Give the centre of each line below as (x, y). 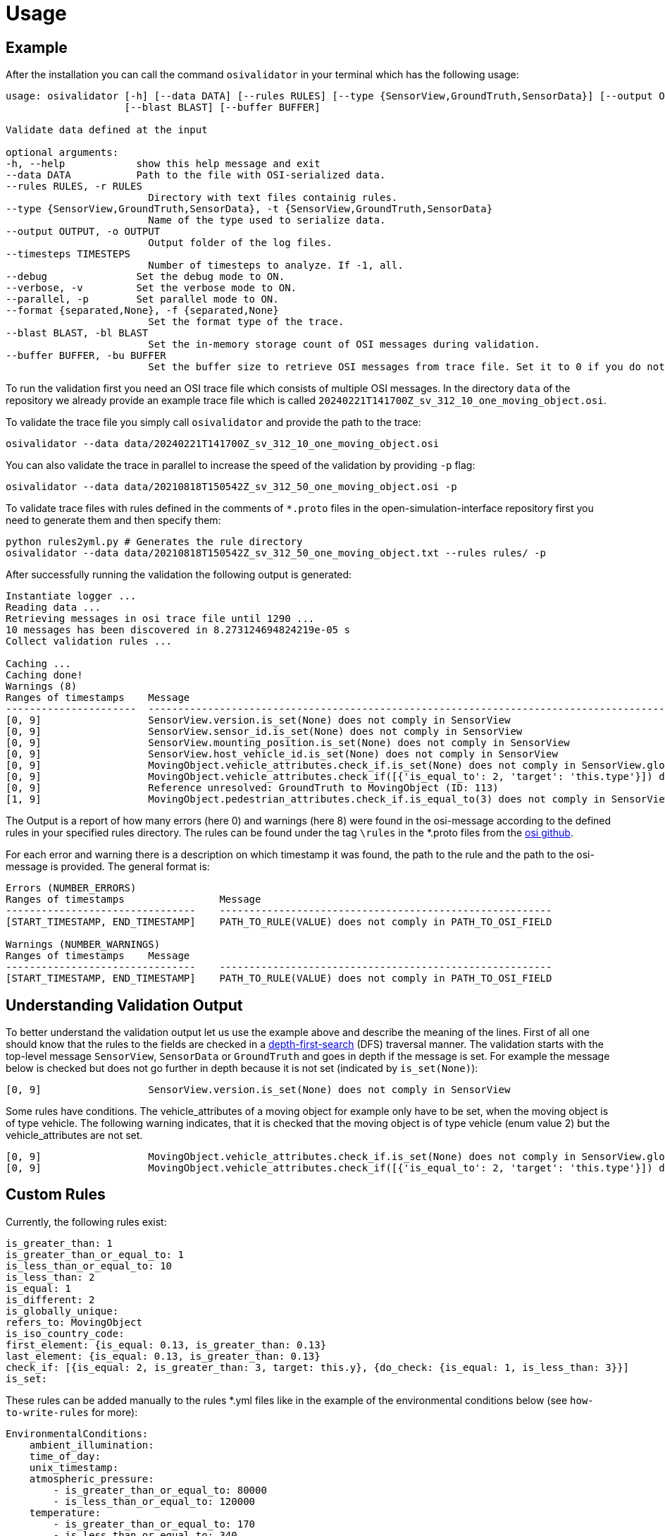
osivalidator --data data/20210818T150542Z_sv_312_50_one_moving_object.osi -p (231, 487)
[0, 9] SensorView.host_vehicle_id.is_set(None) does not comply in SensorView (282, 754)
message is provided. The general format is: (108, 867)
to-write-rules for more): (72, 1412)
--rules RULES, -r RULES (74, 187)
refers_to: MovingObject (74, 1322)
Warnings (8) (42, 687)
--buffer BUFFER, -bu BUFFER (86, 356)
